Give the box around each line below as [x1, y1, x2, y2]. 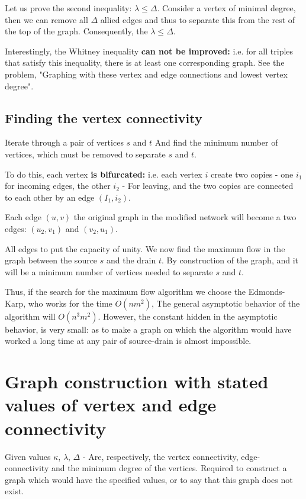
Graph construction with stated [5, 369, 269, 394]
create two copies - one [210, 168, 294, 180]
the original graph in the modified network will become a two [73, 211, 297, 223]
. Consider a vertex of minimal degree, [157, 2, 296, 14]
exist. [5, 485, 24, 497]
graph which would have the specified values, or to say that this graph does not [5, 473, 293, 485]
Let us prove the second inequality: [5, 2, 132, 14]
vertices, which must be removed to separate [5, 147, 166, 160]
